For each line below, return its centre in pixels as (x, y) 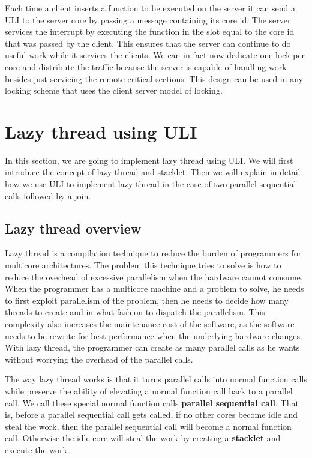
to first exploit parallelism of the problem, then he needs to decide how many (147, 300)
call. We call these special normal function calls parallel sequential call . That (152, 402)
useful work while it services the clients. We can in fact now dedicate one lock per (155, 55)
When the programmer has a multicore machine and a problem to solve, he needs (154, 288)
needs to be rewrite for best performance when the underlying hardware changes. (154, 335)
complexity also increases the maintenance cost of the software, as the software (150, 324)
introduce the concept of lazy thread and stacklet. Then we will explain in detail (153, 172)
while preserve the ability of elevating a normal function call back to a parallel (149, 390)
